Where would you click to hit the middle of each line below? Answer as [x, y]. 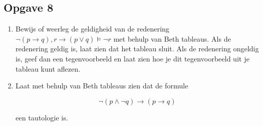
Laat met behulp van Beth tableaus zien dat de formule [102, 86]
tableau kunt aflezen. [48, 68]
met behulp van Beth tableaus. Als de [172, 38]
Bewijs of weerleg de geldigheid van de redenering [92, 29]
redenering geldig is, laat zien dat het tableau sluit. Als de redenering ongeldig [137, 49]
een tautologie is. [42, 117]
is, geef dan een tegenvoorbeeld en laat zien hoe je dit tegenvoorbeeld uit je [133, 58]
